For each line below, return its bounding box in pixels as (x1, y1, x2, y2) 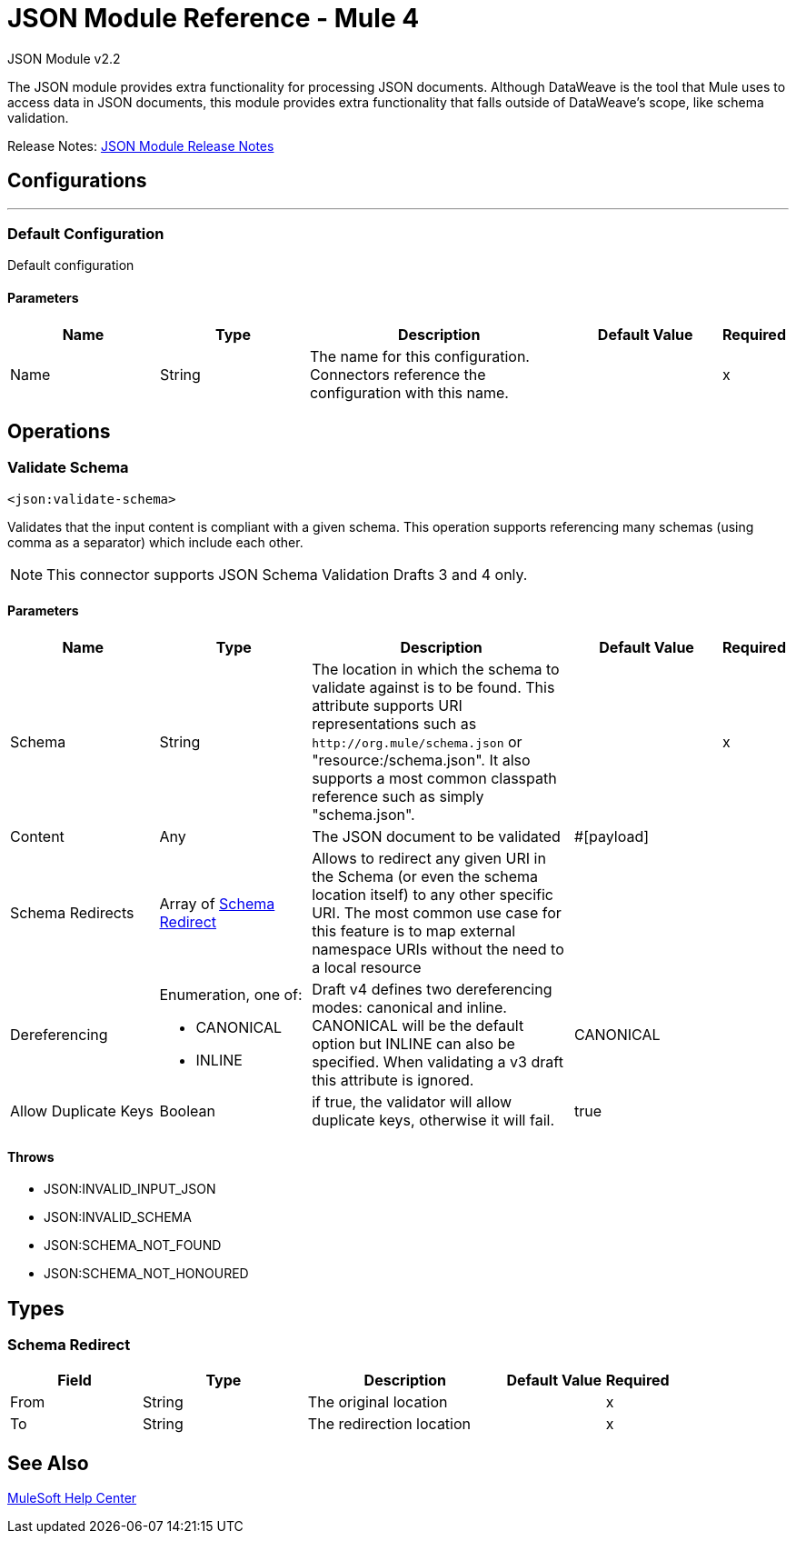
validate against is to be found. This (312, 678, 555, 696)
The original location (307, 1393, 448, 1412)
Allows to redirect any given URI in (312, 849, 546, 867)
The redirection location (307, 1415, 472, 1434)
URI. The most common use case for (312, 904, 562, 922)
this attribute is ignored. (312, 1071, 474, 1089)
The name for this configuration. (309, 346, 530, 365)
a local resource (312, 958, 422, 976)
